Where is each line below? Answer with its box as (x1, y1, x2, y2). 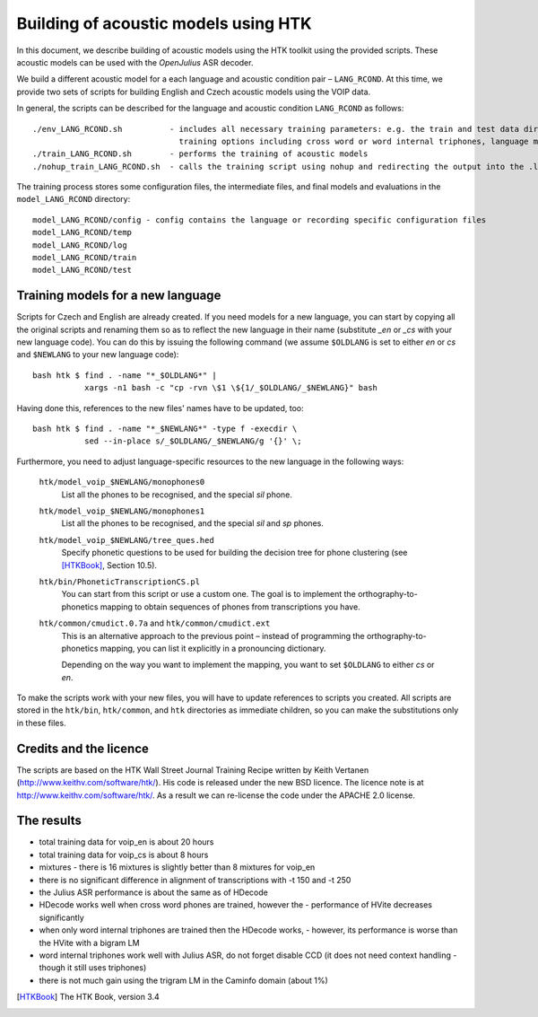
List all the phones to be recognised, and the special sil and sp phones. (61, 518, 325, 529)
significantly (39, 912, 84, 923)
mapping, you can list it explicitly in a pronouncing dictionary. (100, 643, 326, 653)
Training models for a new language (16, 288, 221, 303)
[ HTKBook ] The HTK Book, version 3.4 (16, 992, 161, 1003)
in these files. (16, 717, 66, 728)
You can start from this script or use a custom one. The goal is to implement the (61, 589, 356, 600)
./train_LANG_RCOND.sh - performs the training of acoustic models (32, 149, 369, 159)
